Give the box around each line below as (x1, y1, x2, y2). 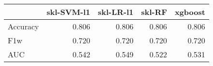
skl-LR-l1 (98, 6, 134, 17)
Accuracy (8, 21, 39, 32)
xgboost (174, 6, 205, 17)
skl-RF (141, 6, 167, 17)
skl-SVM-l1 (46, 6, 90, 17)
